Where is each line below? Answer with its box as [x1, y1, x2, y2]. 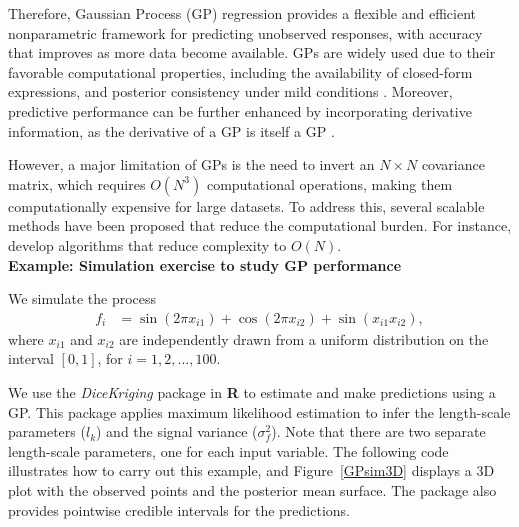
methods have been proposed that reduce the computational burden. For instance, [8, 215, 512, 236]
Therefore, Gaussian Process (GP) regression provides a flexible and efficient [8, 3, 477, 23]
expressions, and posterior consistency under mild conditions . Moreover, [8, 81, 453, 102]
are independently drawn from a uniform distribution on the [119, 328, 489, 349]
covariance [421, 154, 485, 175]
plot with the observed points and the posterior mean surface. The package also [8, 479, 497, 500]
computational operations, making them [206, 173, 453, 194]
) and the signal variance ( [96, 421, 258, 442]
